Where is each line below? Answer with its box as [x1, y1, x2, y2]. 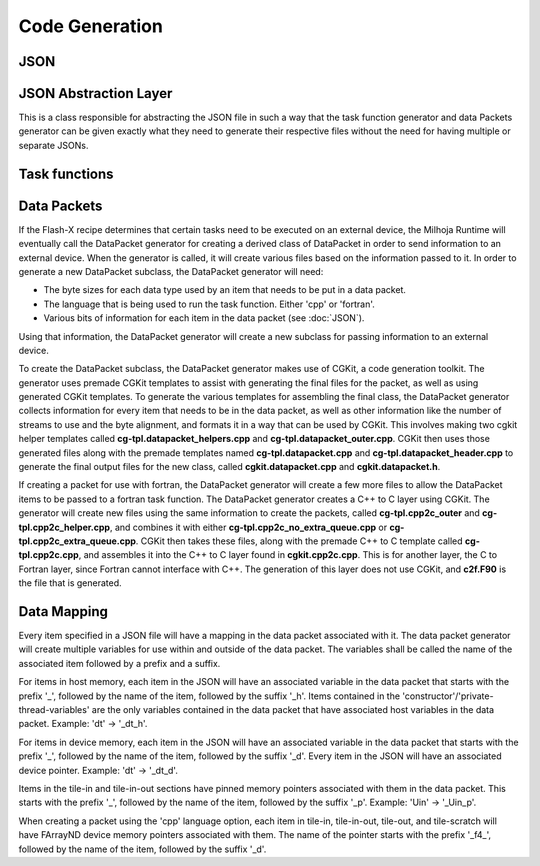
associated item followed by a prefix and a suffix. [18, 657, 221, 669]
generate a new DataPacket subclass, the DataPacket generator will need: [18, 265, 324, 277]
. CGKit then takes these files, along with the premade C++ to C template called [135, 535, 464, 547]
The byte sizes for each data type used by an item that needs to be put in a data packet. [43, 284, 407, 296]
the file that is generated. [18, 577, 122, 589]
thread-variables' [18, 704, 90, 716]
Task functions [18, 165, 114, 182]
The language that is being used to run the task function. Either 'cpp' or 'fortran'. [43, 298, 375, 310]
